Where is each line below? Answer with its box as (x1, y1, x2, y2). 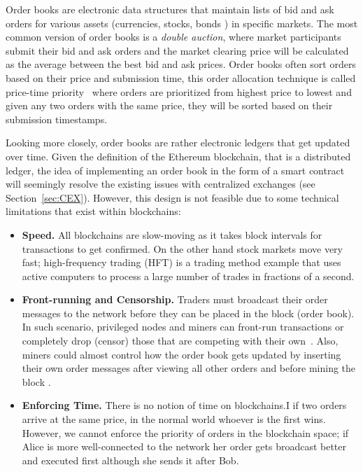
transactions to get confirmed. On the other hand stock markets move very (22, 241, 343, 256)
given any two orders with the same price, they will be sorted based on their (6, 98, 333, 113)
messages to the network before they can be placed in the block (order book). (22, 305, 355, 320)
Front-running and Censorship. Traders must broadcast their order (22, 292, 328, 307)
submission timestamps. (6, 111, 108, 126)
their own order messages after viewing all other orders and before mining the (22, 361, 356, 375)
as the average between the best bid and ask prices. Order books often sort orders (6, 57, 356, 71)
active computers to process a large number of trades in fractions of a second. (22, 268, 355, 283)
